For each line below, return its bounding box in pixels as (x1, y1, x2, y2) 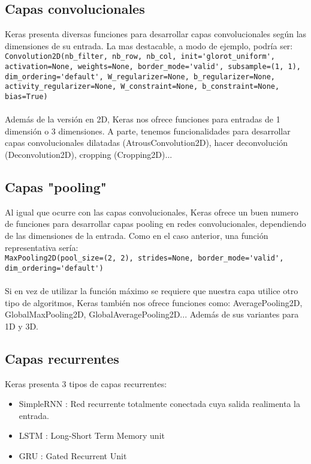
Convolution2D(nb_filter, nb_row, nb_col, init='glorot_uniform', (5, 52, 276, 61)
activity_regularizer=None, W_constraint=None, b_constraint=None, (5, 82, 280, 91)
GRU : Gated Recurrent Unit (19, 450, 127, 462)
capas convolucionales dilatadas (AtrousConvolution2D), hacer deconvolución (5, 136, 288, 149)
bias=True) (5, 92, 48, 101)
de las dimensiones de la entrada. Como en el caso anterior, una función (5, 229, 268, 242)
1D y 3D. (5, 319, 38, 332)
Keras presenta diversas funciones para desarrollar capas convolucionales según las (5, 28, 307, 40)
